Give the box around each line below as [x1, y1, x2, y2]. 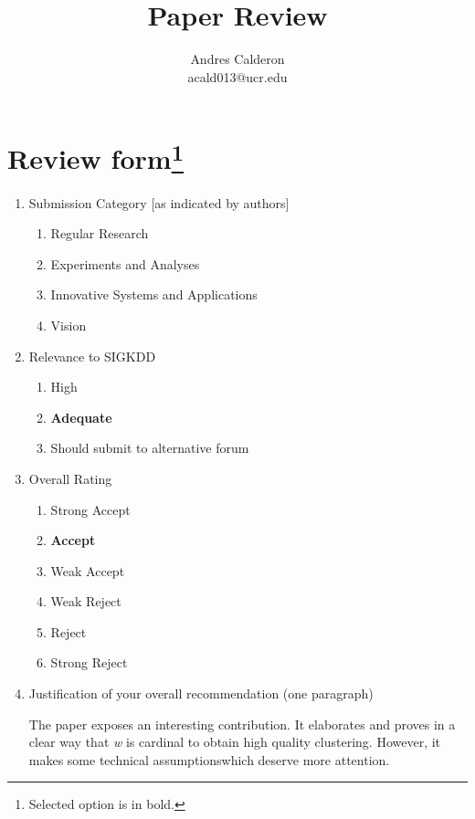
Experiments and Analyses [50, 254, 200, 273]
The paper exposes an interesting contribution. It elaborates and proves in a [28, 714, 456, 733]
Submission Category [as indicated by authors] [28, 193, 290, 212]
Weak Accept [50, 561, 125, 580]
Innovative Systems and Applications [50, 285, 258, 304]
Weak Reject [50, 592, 121, 611]
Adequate [50, 407, 112, 426]
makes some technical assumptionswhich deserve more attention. [28, 750, 390, 769]
